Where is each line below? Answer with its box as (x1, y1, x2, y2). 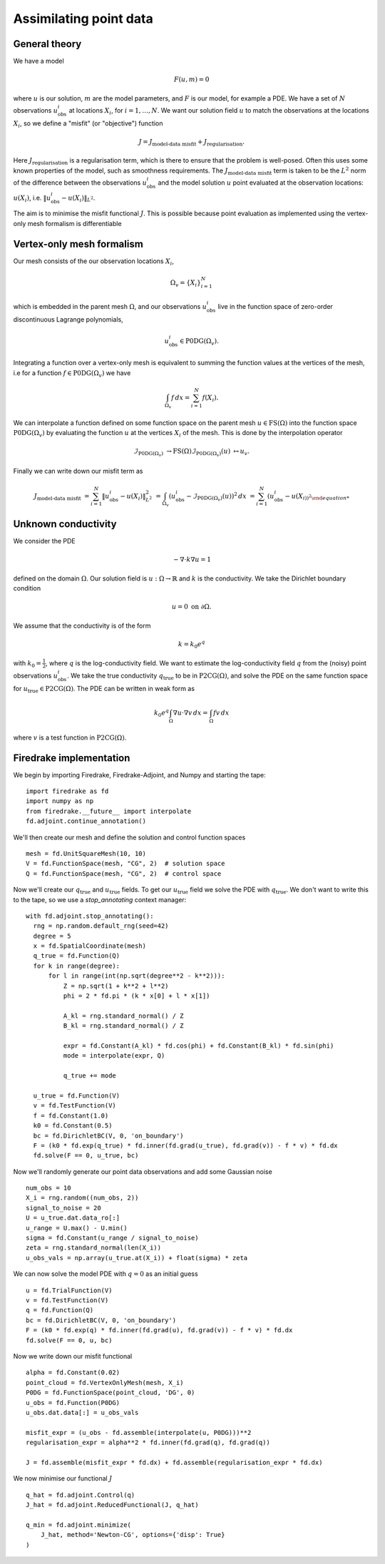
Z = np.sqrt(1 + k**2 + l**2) (63, 981, 169, 990)
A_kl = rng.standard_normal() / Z (63, 1011, 185, 1020)
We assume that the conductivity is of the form (13, 621, 151, 630)
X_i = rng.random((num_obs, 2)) (26, 1194, 139, 1202)
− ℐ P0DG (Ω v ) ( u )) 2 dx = (186, 491, 256, 503)
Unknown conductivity (13, 518, 117, 531)
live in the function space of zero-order (217, 302, 333, 310)
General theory (13, 38, 82, 50)
